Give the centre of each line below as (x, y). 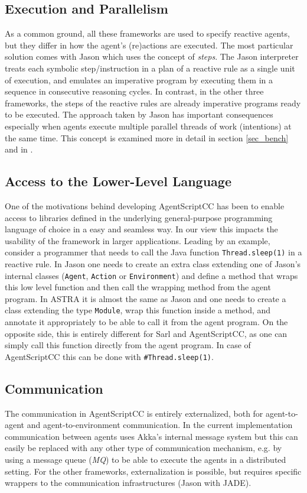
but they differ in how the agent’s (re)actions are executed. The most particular (149, 45)
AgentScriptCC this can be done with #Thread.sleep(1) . (109, 356)
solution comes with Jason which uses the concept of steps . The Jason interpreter (152, 56)
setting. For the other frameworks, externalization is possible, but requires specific (153, 471)
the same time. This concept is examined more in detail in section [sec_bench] (147, 137)
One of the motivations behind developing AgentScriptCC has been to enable (145, 205)
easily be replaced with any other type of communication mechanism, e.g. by (143, 448)
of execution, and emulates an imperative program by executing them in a (139, 80)
